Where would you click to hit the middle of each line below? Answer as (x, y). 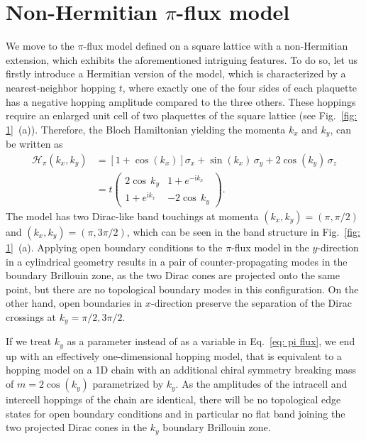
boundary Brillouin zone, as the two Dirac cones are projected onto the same (173, 275)
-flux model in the (270, 247)
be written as (34, 144)
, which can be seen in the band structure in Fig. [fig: (243, 231)
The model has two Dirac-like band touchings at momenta (132, 216)
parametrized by (128, 384)
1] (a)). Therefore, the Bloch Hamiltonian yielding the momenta (146, 129)
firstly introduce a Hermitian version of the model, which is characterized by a (176, 73)
